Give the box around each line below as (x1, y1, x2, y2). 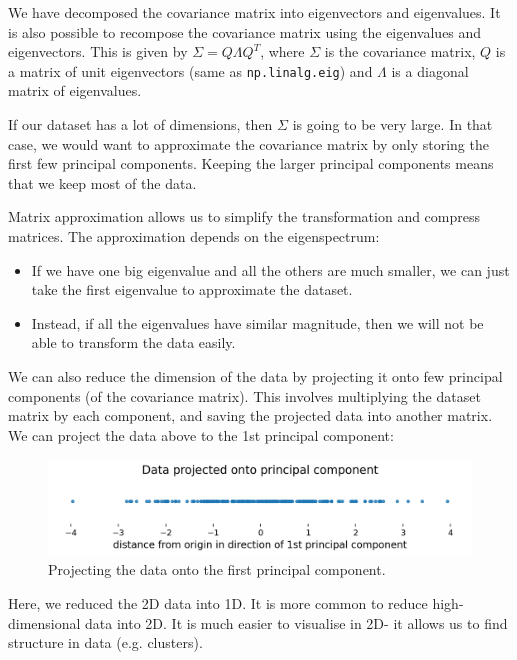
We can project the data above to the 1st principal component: (8, 424, 394, 445)
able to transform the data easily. (31, 332, 236, 353)
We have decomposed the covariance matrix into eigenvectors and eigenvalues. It (8, 2, 501, 22)
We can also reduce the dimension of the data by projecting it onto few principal (8, 365, 503, 386)
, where (260, 41, 305, 62)
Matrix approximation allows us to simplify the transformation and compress (8, 206, 481, 227)
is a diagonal (391, 60, 469, 81)
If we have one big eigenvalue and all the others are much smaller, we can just (31, 259, 510, 280)
